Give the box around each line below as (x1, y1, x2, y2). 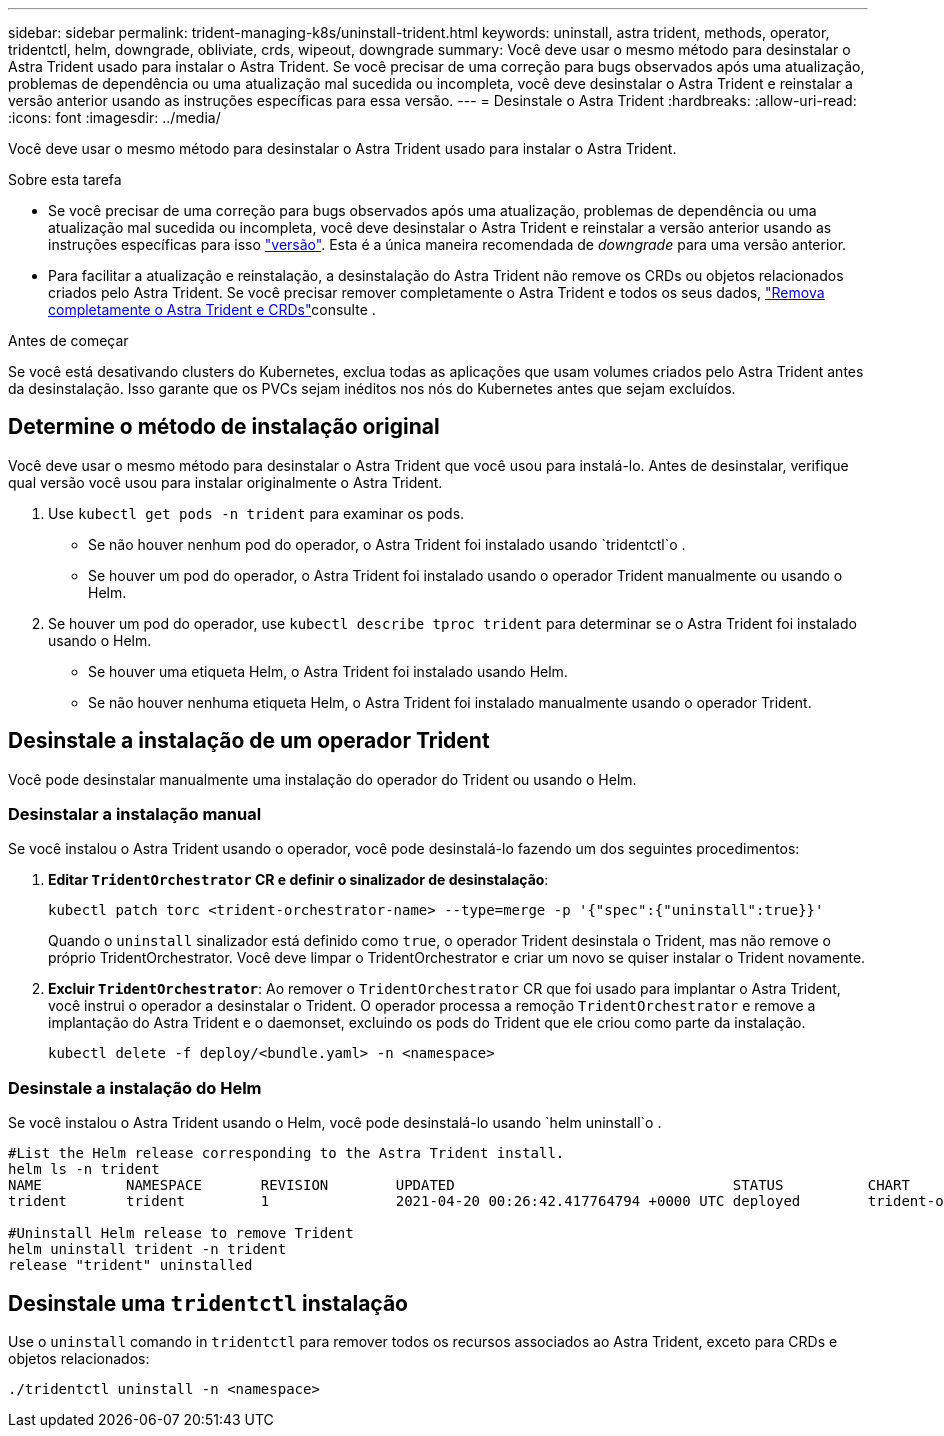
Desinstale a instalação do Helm (8, 1077, 262, 1098)
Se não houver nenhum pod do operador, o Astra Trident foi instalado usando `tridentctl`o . (88, 535, 686, 553)
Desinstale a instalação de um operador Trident (8, 728, 490, 754)
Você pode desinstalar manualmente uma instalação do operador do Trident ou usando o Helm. (8, 770, 637, 788)
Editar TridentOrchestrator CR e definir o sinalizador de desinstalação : (48, 871, 549, 889)
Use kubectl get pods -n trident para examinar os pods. (48, 504, 465, 522)
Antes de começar (8, 332, 129, 349)
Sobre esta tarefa (8, 171, 122, 188)
